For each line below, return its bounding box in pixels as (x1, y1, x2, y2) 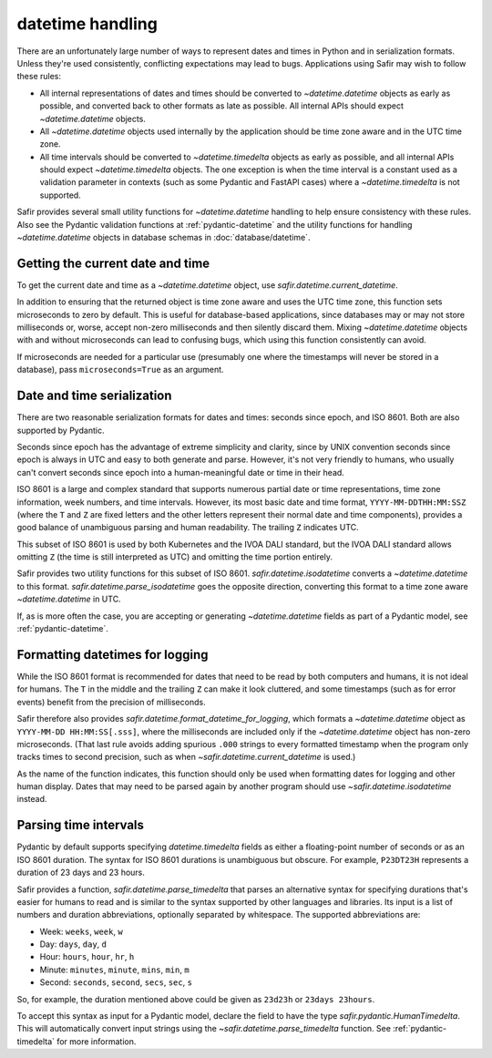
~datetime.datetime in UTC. (16, 593, 122, 605)
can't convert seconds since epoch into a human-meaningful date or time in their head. (16, 467, 345, 478)
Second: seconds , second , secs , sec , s (39, 977, 193, 988)
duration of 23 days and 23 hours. (16, 867, 146, 878)
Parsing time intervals (16, 817, 145, 833)
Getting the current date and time (16, 255, 210, 271)
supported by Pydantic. (16, 425, 105, 436)
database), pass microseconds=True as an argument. (16, 365, 224, 375)
